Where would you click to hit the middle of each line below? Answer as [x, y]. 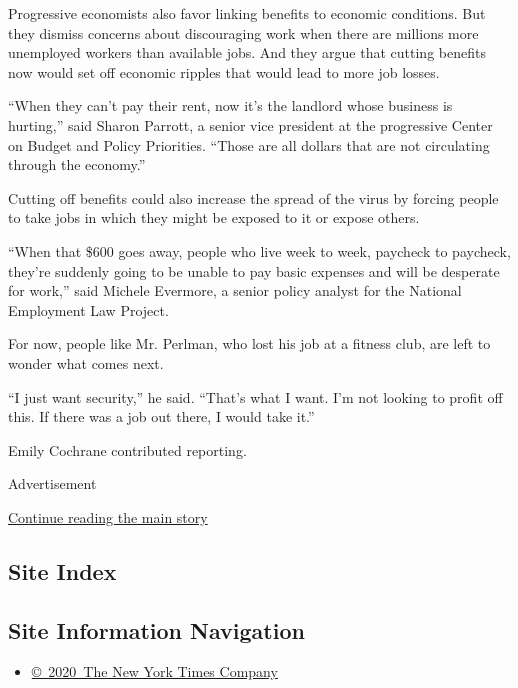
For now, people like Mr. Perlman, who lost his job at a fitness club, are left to [249, 343]
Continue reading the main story [108, 516]
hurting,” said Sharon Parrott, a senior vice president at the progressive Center [250, 124]
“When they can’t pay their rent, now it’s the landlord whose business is [230, 105]
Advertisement [52, 483]
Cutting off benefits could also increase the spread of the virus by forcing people [253, 197]
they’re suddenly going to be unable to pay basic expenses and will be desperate [254, 270]
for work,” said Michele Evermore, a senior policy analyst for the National [235, 290]
